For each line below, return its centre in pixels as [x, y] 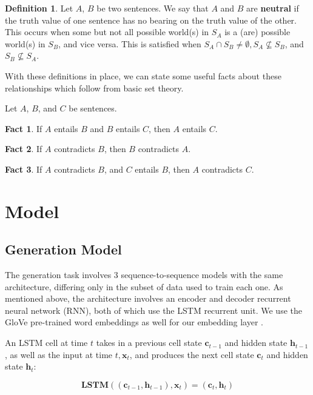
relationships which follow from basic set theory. [94, 88]
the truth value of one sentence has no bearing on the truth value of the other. [151, 20]
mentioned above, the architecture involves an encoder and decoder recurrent [148, 298]
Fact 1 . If [24, 128]
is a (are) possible [257, 32]
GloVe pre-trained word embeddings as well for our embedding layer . [134, 322]
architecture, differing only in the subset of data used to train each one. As [144, 286]
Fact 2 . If [24, 149]
